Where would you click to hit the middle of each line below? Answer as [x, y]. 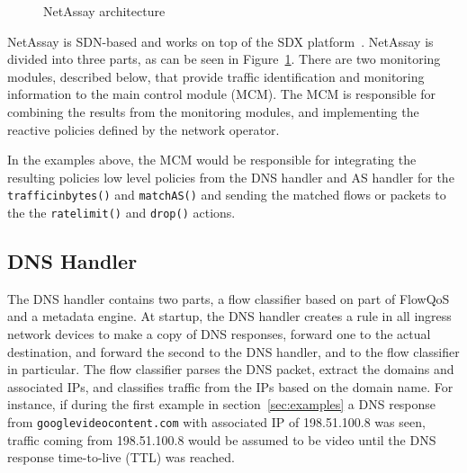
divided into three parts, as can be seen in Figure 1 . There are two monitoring [224, 59]
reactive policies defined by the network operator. [144, 129]
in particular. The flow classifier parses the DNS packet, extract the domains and [231, 369]
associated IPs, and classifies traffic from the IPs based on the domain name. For [230, 386]
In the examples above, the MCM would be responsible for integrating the [212, 160]
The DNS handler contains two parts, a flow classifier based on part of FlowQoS [229, 298]
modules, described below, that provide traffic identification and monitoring [216, 76]
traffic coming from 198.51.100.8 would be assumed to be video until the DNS [222, 439]
